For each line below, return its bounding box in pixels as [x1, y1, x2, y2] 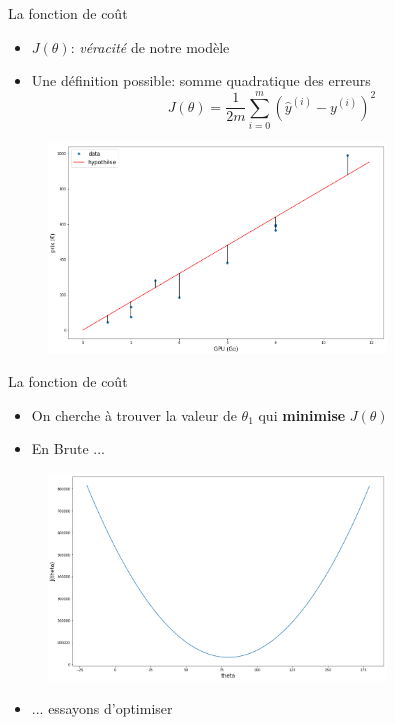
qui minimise [258, 404, 346, 425]
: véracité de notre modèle [70, 36, 230, 57]
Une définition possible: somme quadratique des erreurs [31, 70, 371, 91]
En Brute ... [31, 438, 105, 459]
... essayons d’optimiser [31, 698, 173, 719]
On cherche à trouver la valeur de [31, 404, 237, 425]
